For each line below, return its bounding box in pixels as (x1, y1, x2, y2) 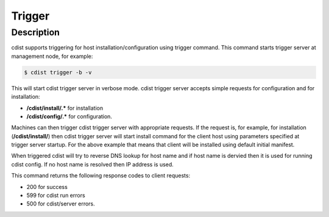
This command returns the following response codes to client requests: (11, 172, 191, 179)
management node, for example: (11, 52, 93, 60)
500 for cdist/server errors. (26, 200, 96, 207)
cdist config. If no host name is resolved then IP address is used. (11, 160, 174, 168)
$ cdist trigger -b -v (24, 69, 92, 76)
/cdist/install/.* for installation (26, 104, 104, 112)
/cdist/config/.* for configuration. (26, 113, 113, 120)
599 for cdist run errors (26, 192, 85, 199)
